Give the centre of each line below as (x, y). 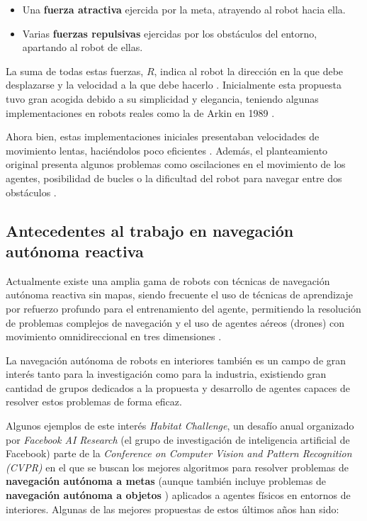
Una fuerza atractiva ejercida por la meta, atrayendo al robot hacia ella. (184, 9)
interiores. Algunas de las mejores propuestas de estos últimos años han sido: (173, 509)
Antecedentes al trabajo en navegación (150, 230)
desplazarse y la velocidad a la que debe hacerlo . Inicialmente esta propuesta (174, 85)
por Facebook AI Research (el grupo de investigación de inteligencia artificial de (178, 439)
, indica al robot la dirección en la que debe (249, 71)
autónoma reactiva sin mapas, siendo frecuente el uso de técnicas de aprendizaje (180, 295)
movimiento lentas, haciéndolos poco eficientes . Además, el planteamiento (167, 150)
